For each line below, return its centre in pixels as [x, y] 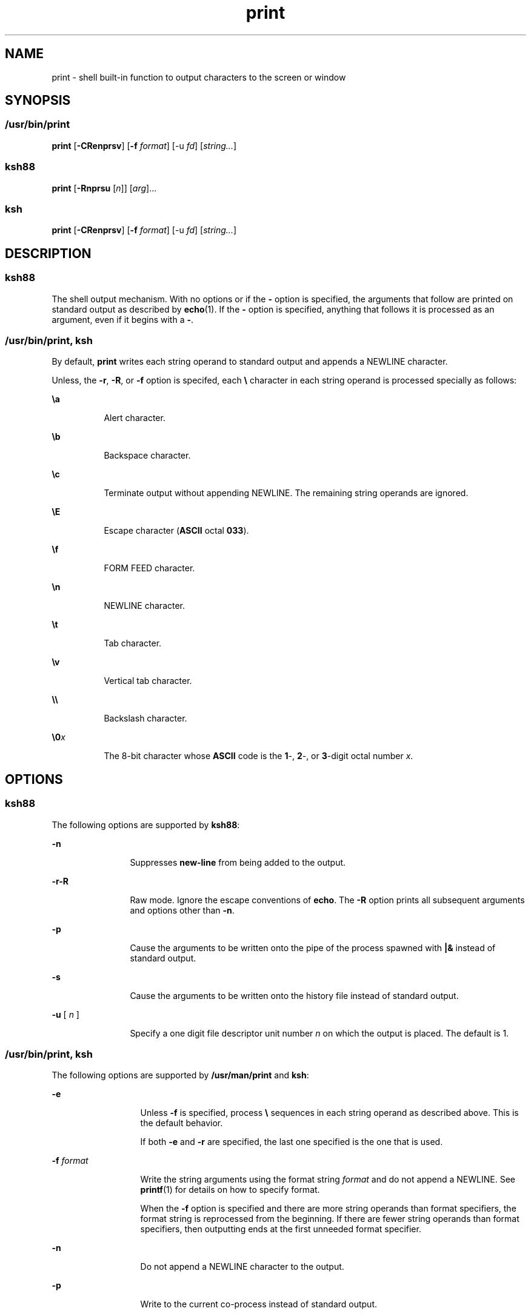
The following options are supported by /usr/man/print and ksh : [180, 1075]
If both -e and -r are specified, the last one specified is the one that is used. [292, 1142]
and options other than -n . [182, 910]
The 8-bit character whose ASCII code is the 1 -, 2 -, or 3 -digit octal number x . [259, 756]
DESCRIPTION [48, 253]
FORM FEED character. [149, 568]
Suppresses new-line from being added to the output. [238, 862]
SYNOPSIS [38, 101]
